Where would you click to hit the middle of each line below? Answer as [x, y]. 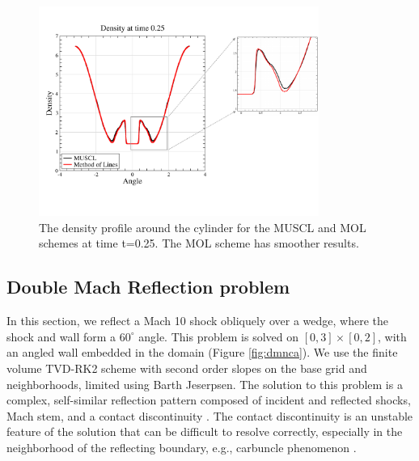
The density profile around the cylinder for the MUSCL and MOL [203, 227]
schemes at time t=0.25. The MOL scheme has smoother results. [199, 243]
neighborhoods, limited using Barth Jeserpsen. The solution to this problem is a [205, 384]
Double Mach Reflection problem [148, 287]
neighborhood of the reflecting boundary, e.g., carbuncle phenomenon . [182, 447]
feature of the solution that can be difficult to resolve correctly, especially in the [205, 431]
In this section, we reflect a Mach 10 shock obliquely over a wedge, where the [197, 321]
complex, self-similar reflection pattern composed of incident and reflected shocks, [209, 400]
